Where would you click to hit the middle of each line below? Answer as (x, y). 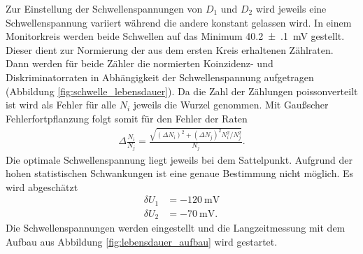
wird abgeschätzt (42, 186)
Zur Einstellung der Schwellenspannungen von (104, 8)
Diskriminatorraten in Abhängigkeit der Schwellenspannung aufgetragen (160, 77)
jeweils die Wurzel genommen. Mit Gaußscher (231, 105)
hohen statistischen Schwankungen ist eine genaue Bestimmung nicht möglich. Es (180, 173)
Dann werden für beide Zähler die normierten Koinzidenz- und (140, 63)
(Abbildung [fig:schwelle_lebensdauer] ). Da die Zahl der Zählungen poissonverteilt (182, 91)
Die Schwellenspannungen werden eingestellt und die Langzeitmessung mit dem (176, 228)
